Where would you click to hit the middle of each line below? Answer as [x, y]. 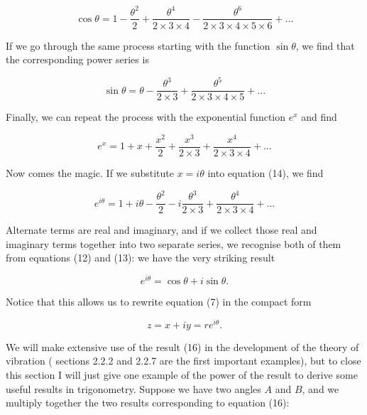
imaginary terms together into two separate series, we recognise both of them [174, 243]
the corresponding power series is [77, 59]
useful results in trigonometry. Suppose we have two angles [133, 388]
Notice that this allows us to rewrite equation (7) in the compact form [159, 302]
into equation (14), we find [265, 173]
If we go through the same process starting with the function [138, 45]
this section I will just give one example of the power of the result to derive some [182, 374]
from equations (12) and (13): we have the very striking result [141, 258]
